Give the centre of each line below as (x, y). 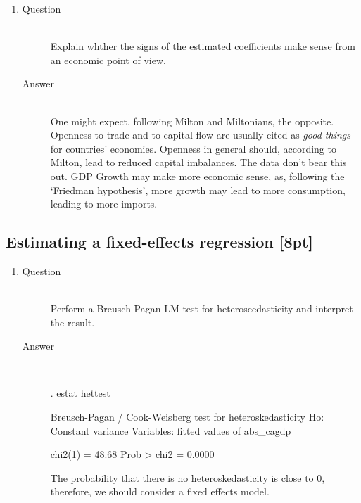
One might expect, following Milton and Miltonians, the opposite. (192, 121)
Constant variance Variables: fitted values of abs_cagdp (171, 430)
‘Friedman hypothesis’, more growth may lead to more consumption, (198, 190)
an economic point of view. (108, 59)
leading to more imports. (104, 204)
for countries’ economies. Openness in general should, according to (193, 148)
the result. (72, 322)
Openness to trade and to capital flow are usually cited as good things (200, 135)
